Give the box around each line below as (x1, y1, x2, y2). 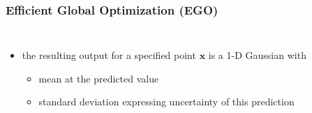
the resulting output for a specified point (22, 48, 196, 62)
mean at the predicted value (38, 71, 159, 85)
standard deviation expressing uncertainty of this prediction (38, 94, 295, 109)
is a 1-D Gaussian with (208, 48, 306, 62)
